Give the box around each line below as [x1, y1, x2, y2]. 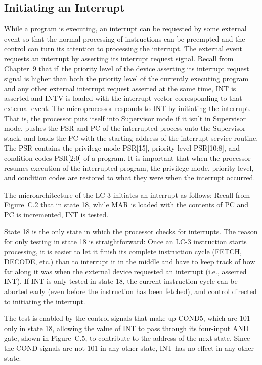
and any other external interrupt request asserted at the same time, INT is [4, 83, 236, 93]
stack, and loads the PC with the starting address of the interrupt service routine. [4, 132, 258, 143]
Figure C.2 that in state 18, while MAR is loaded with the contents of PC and [4, 199, 249, 210]
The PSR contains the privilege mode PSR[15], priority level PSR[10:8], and [4, 142, 240, 153]
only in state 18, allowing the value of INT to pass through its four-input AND [4, 322, 249, 333]
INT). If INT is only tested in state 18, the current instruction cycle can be [4, 276, 238, 286]
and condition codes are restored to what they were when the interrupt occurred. [4, 172, 255, 183]
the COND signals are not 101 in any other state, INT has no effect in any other [4, 343, 254, 353]
